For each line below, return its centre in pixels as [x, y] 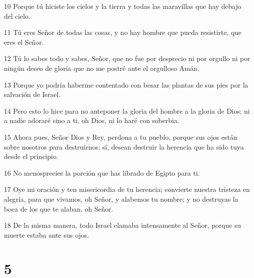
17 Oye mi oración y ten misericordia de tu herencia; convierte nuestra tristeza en [127, 189]
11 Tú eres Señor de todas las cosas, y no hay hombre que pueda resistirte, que [123, 32]
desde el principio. [31, 156]
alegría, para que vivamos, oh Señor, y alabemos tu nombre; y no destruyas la [121, 199]
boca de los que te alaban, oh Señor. [59, 208]
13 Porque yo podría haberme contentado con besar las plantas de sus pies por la [126, 84]
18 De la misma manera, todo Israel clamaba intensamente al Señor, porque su [123, 225]
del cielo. [17, 15]
